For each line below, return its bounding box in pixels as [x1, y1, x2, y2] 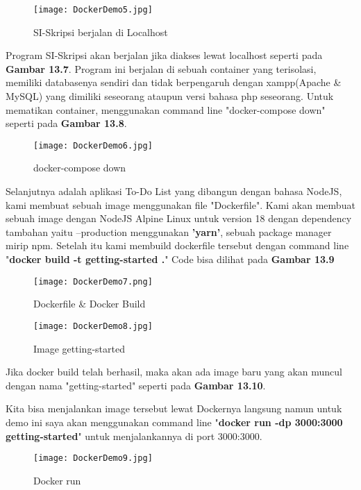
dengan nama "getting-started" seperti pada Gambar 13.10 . [6, 378, 266, 392]
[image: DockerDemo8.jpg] [33, 321, 153, 331]
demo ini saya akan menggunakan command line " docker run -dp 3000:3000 [6, 414, 343, 429]
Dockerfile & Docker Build [33, 296, 146, 311]
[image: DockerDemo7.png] [33, 276, 153, 287]
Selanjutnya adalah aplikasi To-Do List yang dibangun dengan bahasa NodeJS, [6, 184, 342, 198]
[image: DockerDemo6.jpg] [33, 140, 153, 151]
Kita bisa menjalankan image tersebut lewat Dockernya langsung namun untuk [6, 401, 342, 416]
